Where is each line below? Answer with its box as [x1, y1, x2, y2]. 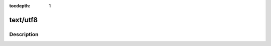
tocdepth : [9, 3, 31, 8]
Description [9, 31, 39, 38]
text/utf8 [9, 15, 38, 24]
